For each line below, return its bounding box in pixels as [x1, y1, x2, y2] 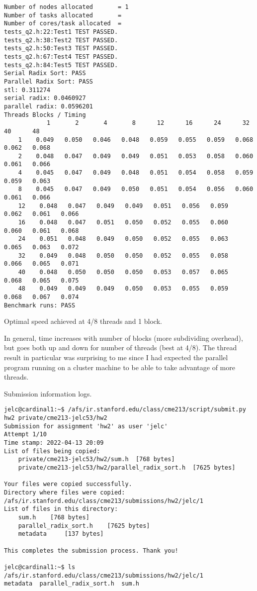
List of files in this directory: [4, 505, 118, 513]
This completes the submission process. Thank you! [4, 547, 178, 554]
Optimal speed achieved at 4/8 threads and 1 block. [4, 316, 162, 326]
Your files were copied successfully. [4, 481, 132, 488]
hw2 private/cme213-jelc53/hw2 [4, 414, 107, 422]
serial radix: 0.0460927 [4, 95, 86, 102]
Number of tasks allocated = [4, 11, 122, 19]
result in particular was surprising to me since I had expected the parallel [4, 352, 228, 363]
